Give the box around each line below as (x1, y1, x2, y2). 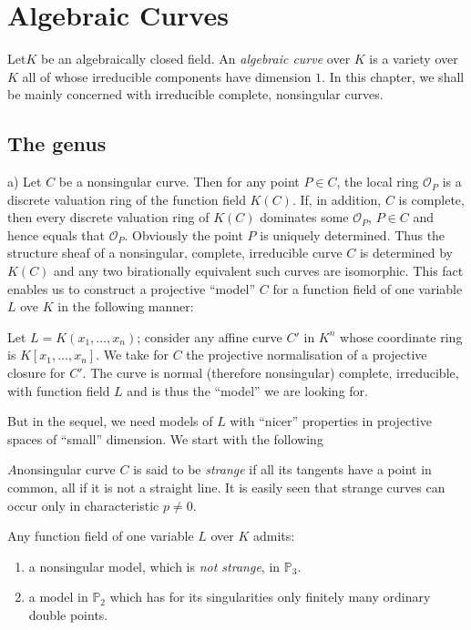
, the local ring (336, 172, 419, 191)
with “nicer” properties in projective (230, 412, 432, 431)
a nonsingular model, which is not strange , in (28, 556, 281, 575)
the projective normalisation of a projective (186, 345, 427, 364)
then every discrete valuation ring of (7, 208, 210, 227)
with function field (7, 381, 110, 400)
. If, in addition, (292, 189, 382, 208)
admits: (253, 526, 295, 545)
